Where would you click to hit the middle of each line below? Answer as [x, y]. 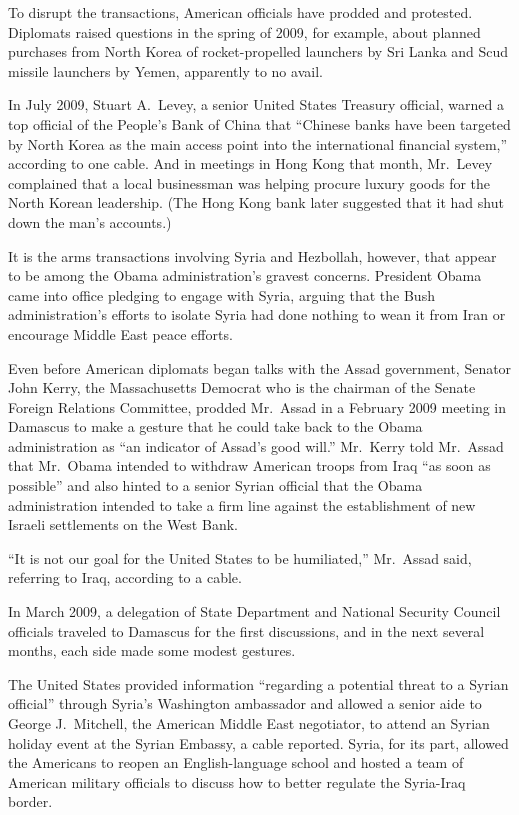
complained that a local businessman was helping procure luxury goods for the [249, 182]
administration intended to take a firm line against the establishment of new [242, 504]
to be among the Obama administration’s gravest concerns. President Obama [245, 275]
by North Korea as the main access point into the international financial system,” [258, 143]
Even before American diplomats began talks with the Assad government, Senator [260, 367]
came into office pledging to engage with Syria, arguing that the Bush [221, 294]
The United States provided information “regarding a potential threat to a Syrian [258, 683]
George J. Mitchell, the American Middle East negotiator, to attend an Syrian [249, 723]
